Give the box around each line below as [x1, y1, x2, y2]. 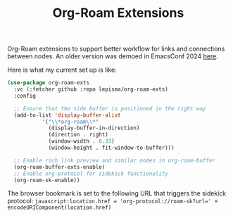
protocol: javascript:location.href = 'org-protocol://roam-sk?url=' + [7, 197, 218, 205]
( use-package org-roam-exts [7, 79, 90, 86]
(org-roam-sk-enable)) [13, 177, 80, 184]
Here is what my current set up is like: [7, 65, 118, 75]
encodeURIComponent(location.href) [7, 204, 112, 212]
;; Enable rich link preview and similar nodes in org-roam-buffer [13, 157, 216, 164]
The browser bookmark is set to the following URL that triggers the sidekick [7, 189, 227, 198]
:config [13, 92, 37, 99]
